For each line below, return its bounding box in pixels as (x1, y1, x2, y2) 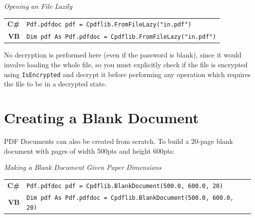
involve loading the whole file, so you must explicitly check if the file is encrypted (4, 59, 248, 69)
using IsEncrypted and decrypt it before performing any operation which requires (4, 69, 251, 79)
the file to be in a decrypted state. (4, 79, 107, 89)
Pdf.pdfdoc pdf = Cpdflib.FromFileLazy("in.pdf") (26, 21, 192, 28)
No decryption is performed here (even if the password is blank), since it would (4, 50, 242, 60)
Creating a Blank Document (4, 108, 199, 128)
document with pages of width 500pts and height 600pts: (4, 145, 175, 156)
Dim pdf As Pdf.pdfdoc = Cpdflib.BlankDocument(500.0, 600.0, (26, 194, 234, 202)
